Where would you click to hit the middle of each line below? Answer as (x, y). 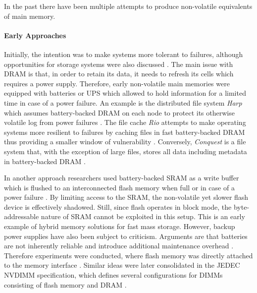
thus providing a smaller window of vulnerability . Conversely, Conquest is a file (125, 142)
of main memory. (30, 16)
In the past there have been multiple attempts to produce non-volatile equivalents (128, 6)
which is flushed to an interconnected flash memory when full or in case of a (119, 187)
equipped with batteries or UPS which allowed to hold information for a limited (125, 93)
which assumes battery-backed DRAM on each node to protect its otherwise (119, 112)
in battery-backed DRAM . (45, 161)
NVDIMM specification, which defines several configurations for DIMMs (113, 275)
